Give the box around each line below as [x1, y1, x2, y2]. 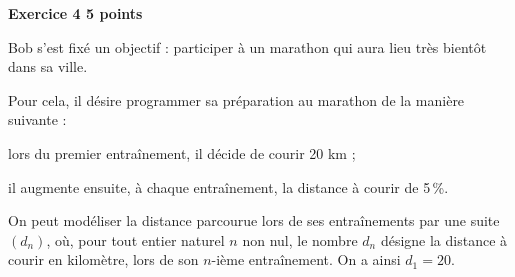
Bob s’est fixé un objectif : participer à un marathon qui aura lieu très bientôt [8, 36, 487, 57]
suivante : [8, 109, 67, 130]
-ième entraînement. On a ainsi [211, 249, 401, 270]
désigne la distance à [380, 229, 508, 250]
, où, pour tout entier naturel [46, 229, 225, 250]
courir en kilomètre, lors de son [8, 249, 199, 270]
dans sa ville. [8, 56, 88, 77]
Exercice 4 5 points [8, 3, 143, 23]
